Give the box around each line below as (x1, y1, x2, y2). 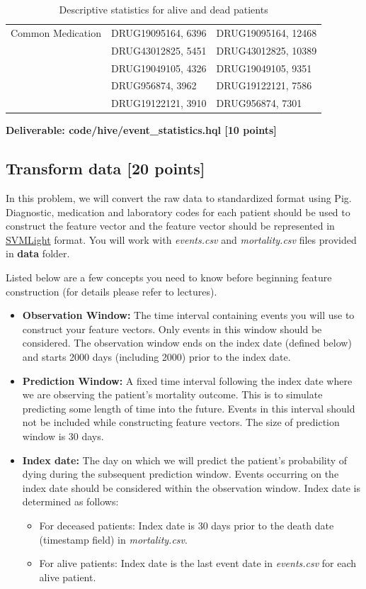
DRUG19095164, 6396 (110, 25, 207, 40)
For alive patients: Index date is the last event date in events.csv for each (39, 556, 357, 571)
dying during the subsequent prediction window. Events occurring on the (22, 466, 339, 481)
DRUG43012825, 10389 (216, 43, 317, 57)
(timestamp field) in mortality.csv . (39, 532, 188, 546)
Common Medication (11, 25, 101, 40)
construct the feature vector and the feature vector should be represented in (6, 218, 335, 233)
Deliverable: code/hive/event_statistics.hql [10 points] (6, 123, 277, 138)
